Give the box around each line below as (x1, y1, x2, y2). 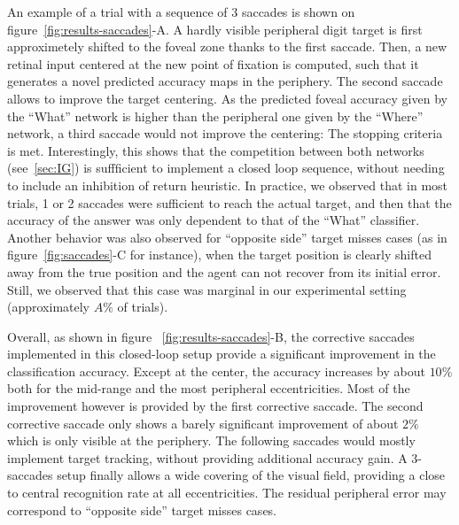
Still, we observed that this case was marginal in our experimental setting (7, 280, 407, 298)
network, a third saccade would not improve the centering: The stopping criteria (7, 124, 443, 143)
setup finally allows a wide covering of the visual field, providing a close (57, 466, 446, 484)
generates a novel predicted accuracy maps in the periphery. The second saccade (7, 72, 443, 90)
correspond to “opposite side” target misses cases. (7, 500, 277, 519)
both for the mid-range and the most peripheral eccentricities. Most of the (7, 379, 410, 398)
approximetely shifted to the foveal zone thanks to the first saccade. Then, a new (7, 37, 447, 56)
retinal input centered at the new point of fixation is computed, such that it (7, 54, 419, 73)
